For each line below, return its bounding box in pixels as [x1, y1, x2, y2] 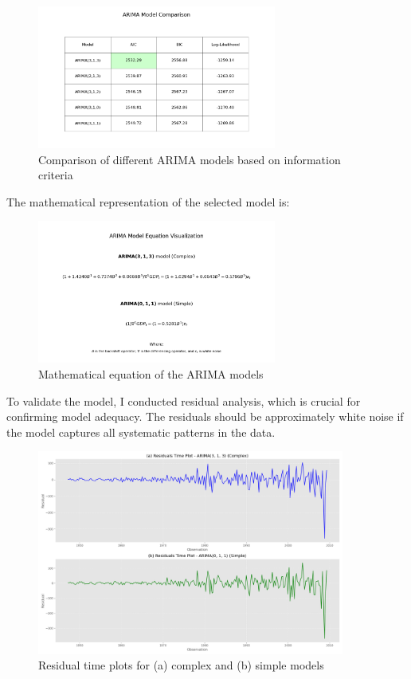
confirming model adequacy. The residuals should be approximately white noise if [6, 408, 404, 425]
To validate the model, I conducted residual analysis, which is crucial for [6, 392, 361, 409]
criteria [38, 167, 73, 183]
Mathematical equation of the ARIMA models [38, 366, 264, 382]
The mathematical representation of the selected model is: [6, 193, 290, 210]
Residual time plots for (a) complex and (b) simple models [38, 657, 324, 673]
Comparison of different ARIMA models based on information [38, 151, 341, 167]
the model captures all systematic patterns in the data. [6, 423, 276, 440]
